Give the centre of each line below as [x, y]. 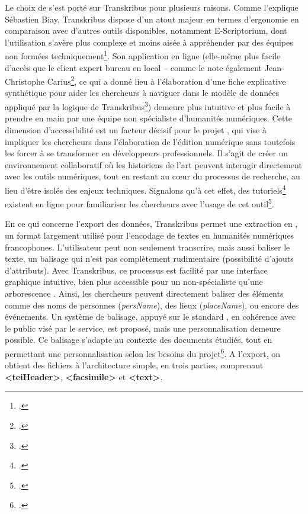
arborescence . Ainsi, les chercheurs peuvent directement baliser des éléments [144, 293]
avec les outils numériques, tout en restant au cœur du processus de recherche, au [153, 176]
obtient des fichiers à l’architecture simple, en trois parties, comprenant [134, 365]
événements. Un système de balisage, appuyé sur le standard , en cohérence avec [150, 317]
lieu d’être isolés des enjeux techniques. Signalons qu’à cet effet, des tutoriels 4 [145, 189]
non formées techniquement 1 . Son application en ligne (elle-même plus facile [143, 55]
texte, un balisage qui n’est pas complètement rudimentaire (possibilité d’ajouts [149, 258]
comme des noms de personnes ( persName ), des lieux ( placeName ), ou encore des [152, 305]
